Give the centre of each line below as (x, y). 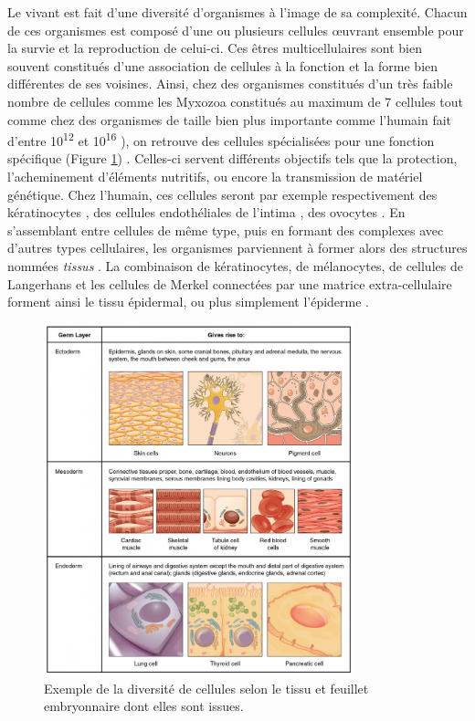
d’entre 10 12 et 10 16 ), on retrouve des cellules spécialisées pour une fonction (221, 139)
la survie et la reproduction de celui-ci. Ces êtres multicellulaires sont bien (215, 48)
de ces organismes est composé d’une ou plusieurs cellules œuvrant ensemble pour (236, 30)
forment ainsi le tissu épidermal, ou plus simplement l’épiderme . (189, 302)
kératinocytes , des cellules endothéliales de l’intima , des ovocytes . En (206, 212)
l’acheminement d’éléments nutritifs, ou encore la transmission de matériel (215, 176)
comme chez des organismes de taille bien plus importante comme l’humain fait (230, 119)
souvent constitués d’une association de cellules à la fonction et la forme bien (223, 65)
